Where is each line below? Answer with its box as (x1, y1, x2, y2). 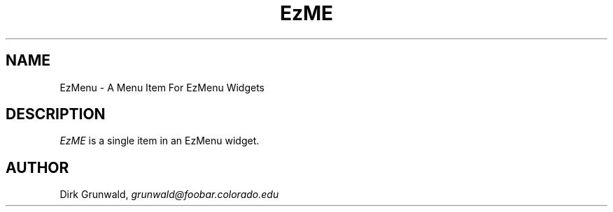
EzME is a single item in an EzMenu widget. (59, 135, 260, 147)
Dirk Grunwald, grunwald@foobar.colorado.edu (59, 188, 279, 201)
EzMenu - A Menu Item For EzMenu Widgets (59, 81, 265, 93)
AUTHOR (6, 158, 69, 176)
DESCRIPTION (6, 105, 106, 123)
